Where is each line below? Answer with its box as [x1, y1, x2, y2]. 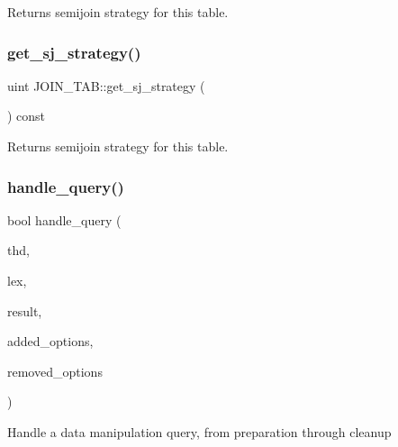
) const [7, 106, 46, 125]
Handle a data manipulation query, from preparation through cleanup [7, 422, 392, 441]
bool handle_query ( [7, 210, 122, 229]
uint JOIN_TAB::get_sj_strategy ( [7, 76, 205, 95]
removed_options [7, 361, 103, 380]
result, [7, 301, 42, 320]
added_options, [7, 332, 94, 351]
